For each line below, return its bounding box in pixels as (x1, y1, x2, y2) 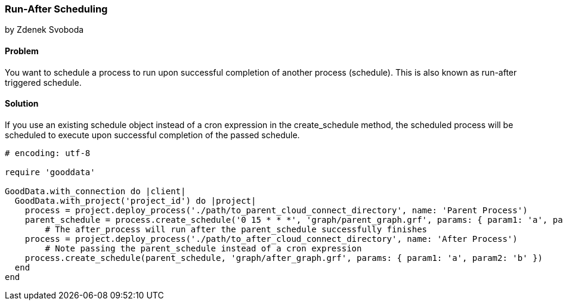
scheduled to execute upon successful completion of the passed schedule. (5, 129, 300, 140)
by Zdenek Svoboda (5, 24, 84, 35)
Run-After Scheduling (5, 3, 108, 15)
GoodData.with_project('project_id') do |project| (14, 195, 256, 206)
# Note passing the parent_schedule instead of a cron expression (45, 243, 362, 253)
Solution (5, 98, 39, 109)
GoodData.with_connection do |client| (5, 186, 186, 196)
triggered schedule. (5, 77, 82, 88)
